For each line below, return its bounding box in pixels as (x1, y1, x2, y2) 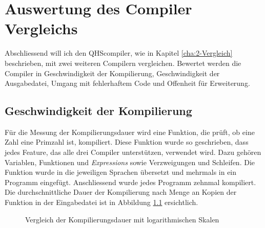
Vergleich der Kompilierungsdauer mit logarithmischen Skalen (25, 214, 219, 224)
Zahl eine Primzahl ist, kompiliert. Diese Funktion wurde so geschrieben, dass (5, 136, 249, 147)
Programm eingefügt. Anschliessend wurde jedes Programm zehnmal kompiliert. (5, 176, 256, 187)
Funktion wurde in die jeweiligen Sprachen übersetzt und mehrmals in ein (5, 167, 237, 177)
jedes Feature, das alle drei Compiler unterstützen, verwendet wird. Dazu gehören (5, 147, 261, 157)
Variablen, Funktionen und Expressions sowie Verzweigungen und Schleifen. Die (5, 156, 255, 167)
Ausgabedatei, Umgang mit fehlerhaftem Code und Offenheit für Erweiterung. (5, 78, 250, 88)
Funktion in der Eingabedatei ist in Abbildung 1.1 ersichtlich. (5, 197, 198, 208)
